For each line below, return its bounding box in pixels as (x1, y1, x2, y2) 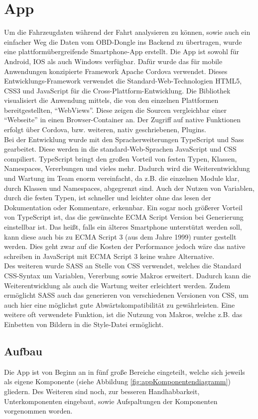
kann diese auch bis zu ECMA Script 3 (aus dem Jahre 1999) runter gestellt (4, 231, 237, 242)
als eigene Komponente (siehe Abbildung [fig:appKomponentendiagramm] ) (4, 376, 231, 387)
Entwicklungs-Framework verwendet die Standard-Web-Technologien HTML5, (4, 76, 242, 86)
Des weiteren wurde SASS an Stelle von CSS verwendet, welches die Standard (4, 260, 242, 271)
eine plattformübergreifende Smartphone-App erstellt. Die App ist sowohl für (4, 46, 240, 57)
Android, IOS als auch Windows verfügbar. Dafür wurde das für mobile (4, 56, 223, 66)
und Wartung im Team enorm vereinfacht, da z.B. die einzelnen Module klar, (4, 173, 240, 183)
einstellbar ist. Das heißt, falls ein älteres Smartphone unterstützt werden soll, (4, 222, 242, 232)
